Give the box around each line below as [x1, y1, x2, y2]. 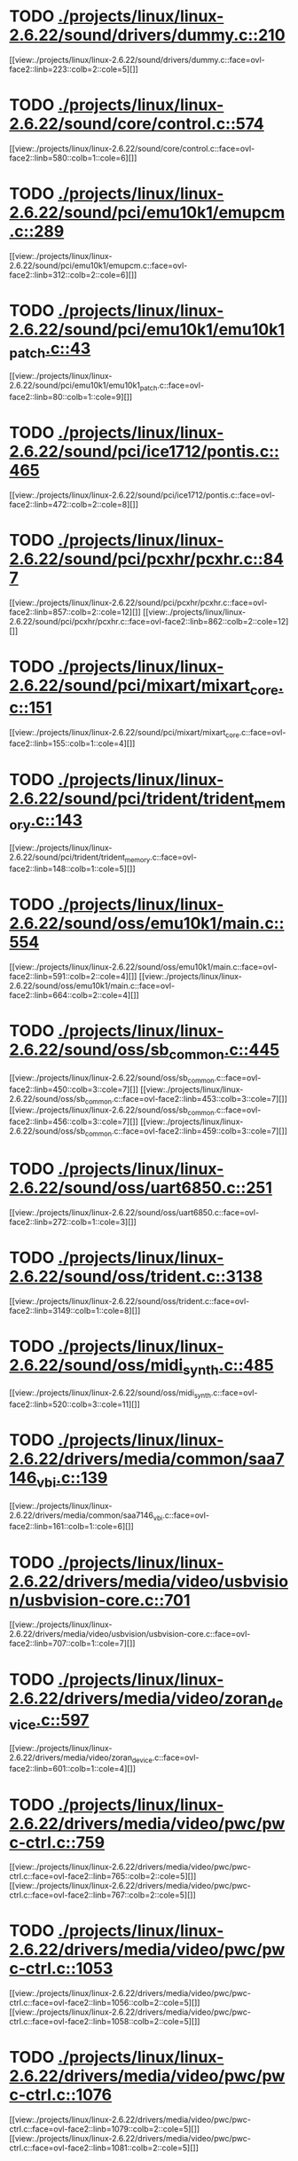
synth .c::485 [183, 1355, 274, 1379]
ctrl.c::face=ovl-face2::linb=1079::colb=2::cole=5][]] [9, 2124, 200, 2134]
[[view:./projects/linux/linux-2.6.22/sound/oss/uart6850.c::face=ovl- [9, 1206, 260, 1217]
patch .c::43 [9, 339, 91, 361]
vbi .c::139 [36, 1468, 108, 1491]
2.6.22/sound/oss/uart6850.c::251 [9, 1178, 273, 1198]
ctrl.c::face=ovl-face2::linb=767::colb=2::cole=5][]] [9, 1890, 197, 1900]
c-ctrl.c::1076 [9, 2085, 113, 2105]
